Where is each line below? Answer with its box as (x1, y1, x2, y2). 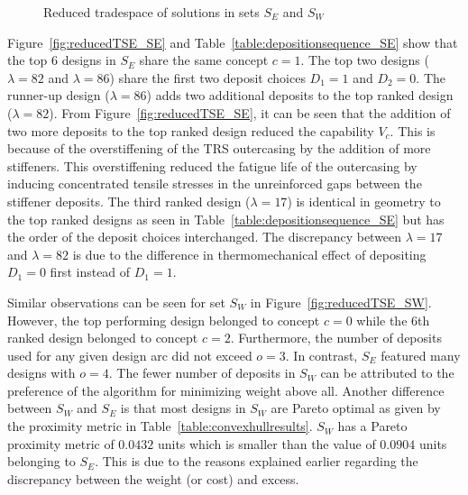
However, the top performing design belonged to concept (7, 310, 320, 329)
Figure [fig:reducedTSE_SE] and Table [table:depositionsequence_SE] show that (7, 32, 458, 51)
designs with (7, 363, 76, 382)
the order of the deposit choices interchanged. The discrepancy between (7, 227, 402, 246)
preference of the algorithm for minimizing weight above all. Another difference (7, 380, 445, 399)
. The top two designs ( (300, 50, 429, 69)
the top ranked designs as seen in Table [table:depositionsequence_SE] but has (7, 209, 445, 228)
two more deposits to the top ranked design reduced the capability (7, 121, 374, 140)
